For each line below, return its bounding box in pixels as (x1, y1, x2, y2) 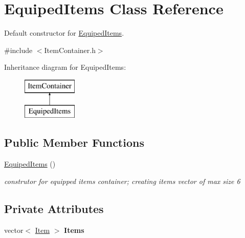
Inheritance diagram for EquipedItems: (4, 62, 126, 72)
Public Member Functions (4, 135, 144, 150)
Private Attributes (4, 200, 104, 216)
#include (4, 44, 33, 55)
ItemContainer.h (44, 44, 96, 55)
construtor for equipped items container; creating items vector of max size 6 (4, 175, 240, 186)
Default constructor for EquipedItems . (4, 28, 124, 38)
